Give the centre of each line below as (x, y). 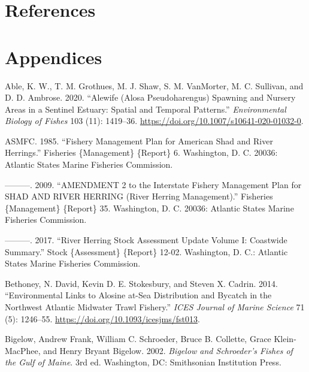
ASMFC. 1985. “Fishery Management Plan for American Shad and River (139, 140)
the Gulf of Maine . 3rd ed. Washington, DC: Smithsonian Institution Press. (143, 362)
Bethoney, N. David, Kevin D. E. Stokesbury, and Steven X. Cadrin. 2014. (141, 283)
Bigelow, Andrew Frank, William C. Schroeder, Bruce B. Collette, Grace (138, 339)
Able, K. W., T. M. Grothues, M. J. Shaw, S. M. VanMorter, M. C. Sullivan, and (154, 85)
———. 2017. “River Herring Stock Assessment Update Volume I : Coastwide (146, 240)
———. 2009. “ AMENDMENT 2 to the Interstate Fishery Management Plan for (153, 184)
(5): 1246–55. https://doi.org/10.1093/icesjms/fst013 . (102, 318)
